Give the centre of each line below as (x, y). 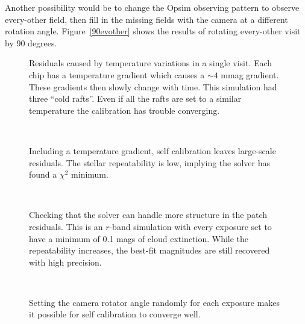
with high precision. (65, 262)
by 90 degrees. (31, 42)
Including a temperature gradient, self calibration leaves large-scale (152, 150)
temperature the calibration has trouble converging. (124, 110)
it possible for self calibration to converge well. (115, 314)
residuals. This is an (66, 226)
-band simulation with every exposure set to (190, 226)
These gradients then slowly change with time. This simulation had (153, 86)
